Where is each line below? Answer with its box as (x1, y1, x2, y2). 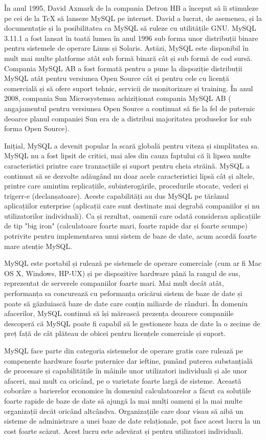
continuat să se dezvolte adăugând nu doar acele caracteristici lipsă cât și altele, (4, 170, 255, 181)
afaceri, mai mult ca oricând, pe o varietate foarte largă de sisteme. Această (4, 375, 241, 386)
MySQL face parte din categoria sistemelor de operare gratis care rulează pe (4, 345, 243, 355)
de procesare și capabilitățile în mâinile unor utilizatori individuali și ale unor (4, 365, 247, 376)
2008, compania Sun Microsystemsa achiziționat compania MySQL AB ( (4, 93, 231, 103)
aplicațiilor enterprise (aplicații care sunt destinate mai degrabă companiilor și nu (4, 200, 260, 211)
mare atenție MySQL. (4, 240, 72, 251)
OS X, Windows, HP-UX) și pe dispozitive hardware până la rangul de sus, (4, 267, 240, 278)
